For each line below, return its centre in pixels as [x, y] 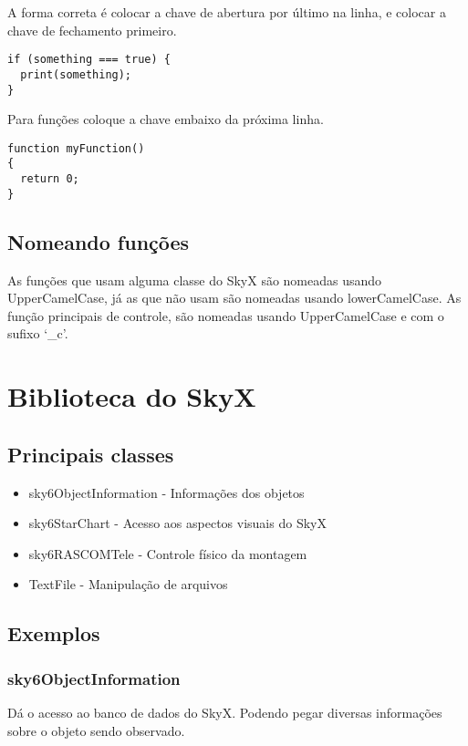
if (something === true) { [89, 60]
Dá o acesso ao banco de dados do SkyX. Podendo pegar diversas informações [225, 712]
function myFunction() [76, 148]
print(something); [76, 74]
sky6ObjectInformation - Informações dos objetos [166, 492]
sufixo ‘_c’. [38, 333]
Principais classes [91, 454]
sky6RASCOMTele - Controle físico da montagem [168, 553]
